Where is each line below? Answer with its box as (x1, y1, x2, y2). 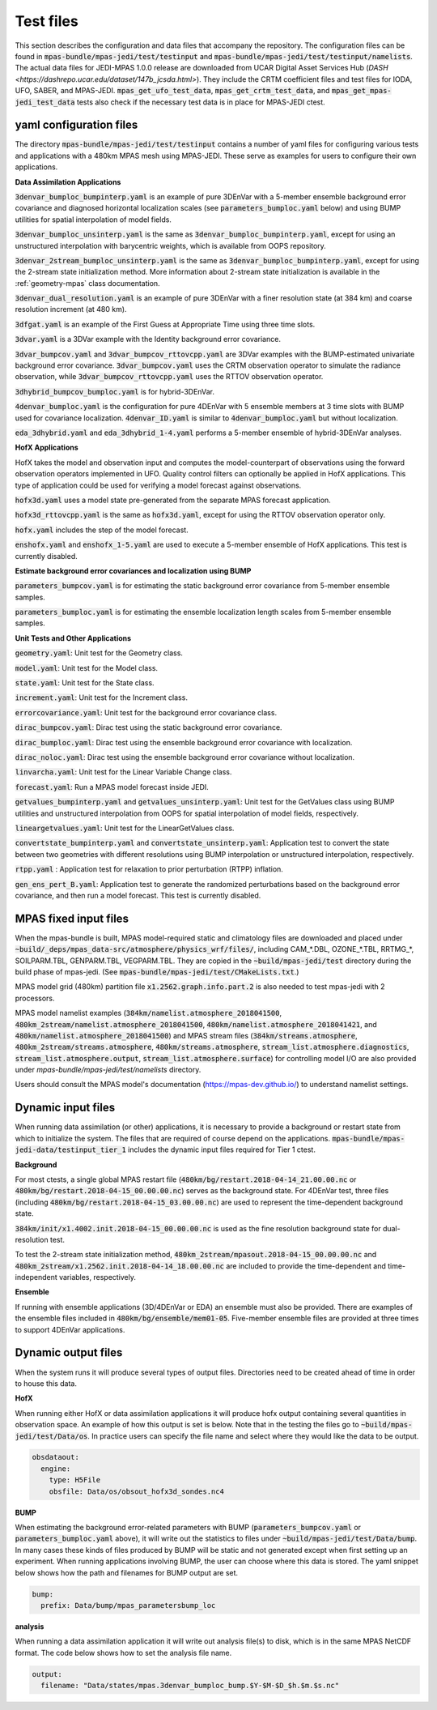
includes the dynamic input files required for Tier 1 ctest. (128, 1145, 316, 1154)
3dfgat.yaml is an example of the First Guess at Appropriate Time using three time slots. (15, 319, 316, 329)
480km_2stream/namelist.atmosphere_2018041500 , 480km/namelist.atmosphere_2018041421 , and (15, 1019, 377, 1029)
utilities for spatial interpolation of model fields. (15, 215, 172, 224)
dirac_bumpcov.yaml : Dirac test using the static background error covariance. (15, 723, 282, 732)
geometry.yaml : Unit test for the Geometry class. (15, 648, 184, 658)
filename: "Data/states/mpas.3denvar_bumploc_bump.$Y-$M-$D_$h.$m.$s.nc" (40, 1681, 340, 1691)
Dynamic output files (15, 1345, 123, 1360)
